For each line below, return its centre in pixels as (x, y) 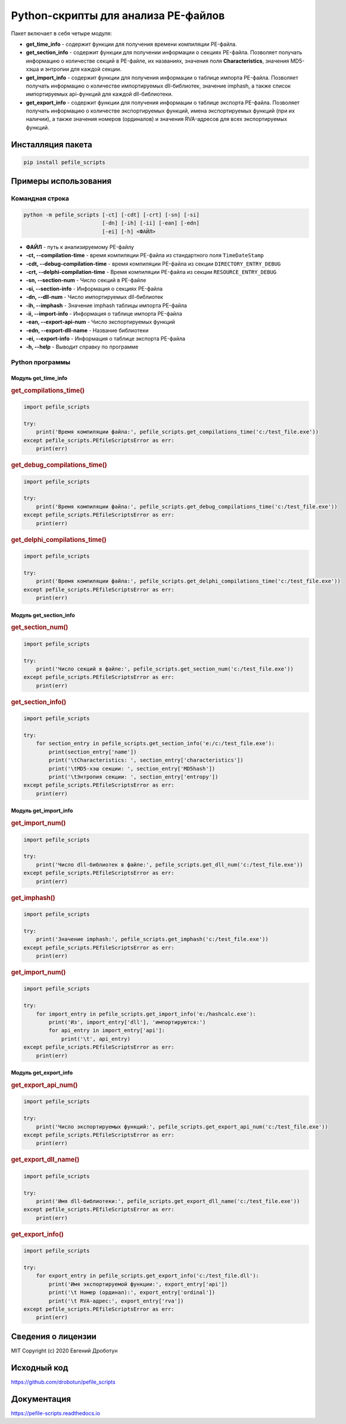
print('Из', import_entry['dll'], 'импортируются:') (127, 1022)
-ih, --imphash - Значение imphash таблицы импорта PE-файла (107, 305)
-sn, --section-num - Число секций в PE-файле (86, 281)
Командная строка (40, 198)
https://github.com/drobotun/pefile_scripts (63, 1382)
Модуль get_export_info (42, 1073)
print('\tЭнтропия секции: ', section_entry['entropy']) (133, 777)
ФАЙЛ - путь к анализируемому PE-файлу (80, 247)
